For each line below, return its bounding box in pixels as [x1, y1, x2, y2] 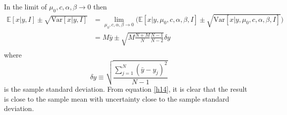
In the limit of [4, 1, 47, 11]
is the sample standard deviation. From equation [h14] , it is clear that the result [4, 84, 247, 94]
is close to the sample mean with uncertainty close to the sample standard [4, 93, 230, 104]
